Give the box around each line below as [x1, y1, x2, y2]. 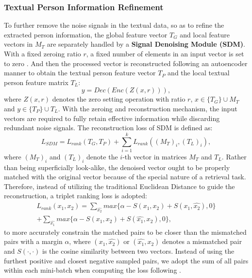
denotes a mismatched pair [162, 236, 242, 246]
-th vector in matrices [122, 151, 187, 161]
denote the [86, 151, 118, 161]
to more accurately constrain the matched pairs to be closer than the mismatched [4, 226, 247, 237]
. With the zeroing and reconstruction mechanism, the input [58, 103, 237, 113]
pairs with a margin [4, 236, 63, 246]
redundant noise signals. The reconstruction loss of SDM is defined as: [4, 122, 213, 133]
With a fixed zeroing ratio [4, 49, 81, 58]
